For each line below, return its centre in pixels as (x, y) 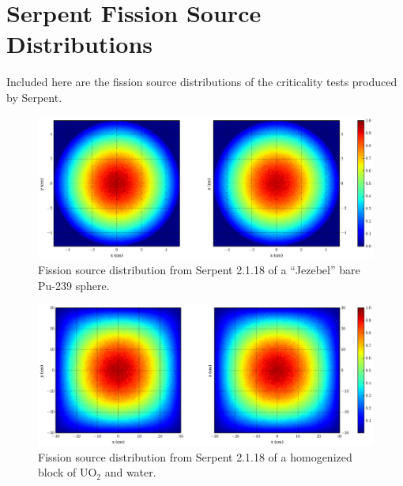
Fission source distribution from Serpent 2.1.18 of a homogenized (195, 456)
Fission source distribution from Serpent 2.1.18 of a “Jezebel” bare (199, 270)
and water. (130, 472)
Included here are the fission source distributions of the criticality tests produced (202, 82)
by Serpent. (34, 97)
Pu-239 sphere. (74, 285)
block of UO (68, 472)
